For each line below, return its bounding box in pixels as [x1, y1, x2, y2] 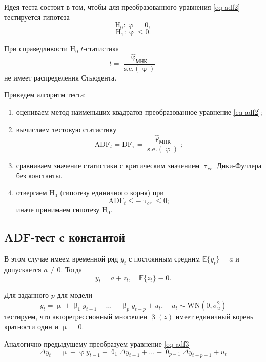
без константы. [16, 170, 63, 180]
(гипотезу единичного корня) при [60, 187, 164, 198]
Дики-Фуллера [217, 160, 261, 171]
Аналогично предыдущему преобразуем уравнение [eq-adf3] [4, 338, 191, 349]
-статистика [83, 43, 119, 54]
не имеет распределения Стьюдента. [4, 72, 117, 83]
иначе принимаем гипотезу [16, 204, 100, 215]
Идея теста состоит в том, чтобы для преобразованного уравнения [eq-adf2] [4, 2, 240, 12]
